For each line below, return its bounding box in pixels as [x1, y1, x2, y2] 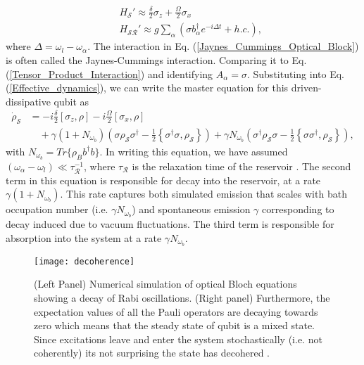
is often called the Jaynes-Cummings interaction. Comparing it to [6, 53, 289, 67]
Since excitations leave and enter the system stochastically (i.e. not [34, 331, 322, 346]
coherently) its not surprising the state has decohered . [34, 345, 270, 360]
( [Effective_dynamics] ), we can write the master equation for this [6, 80, 289, 95]
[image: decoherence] [34, 256, 135, 267]
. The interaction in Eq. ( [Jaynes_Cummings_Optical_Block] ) [87, 39, 359, 53]
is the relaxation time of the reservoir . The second [132, 158, 351, 173]
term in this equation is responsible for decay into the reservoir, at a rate [6, 172, 321, 187]
